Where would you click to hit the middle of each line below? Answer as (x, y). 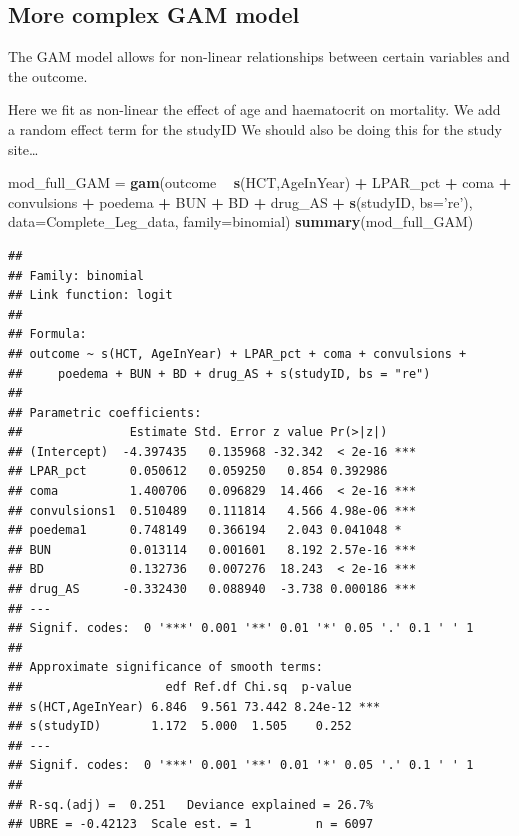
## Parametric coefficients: (105, 412)
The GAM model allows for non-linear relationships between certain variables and (259, 56)
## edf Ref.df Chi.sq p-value (180, 687)
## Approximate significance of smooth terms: (165, 667)
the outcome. (48, 75)
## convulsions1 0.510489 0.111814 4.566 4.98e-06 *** (212, 510)
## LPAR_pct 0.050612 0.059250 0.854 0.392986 (198, 471)
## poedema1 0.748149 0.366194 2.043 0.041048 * (205, 530)
